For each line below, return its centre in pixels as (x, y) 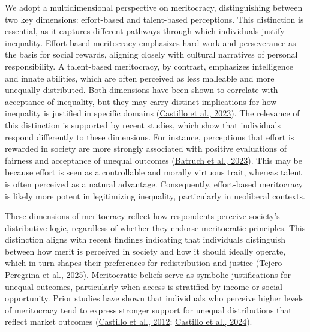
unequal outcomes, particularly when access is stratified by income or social (144, 286)
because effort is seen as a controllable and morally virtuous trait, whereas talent (154, 172)
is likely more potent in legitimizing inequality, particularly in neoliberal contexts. (155, 195)
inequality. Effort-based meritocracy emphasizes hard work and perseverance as (151, 42)
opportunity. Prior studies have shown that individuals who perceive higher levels (154, 298)
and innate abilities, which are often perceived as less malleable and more (140, 78)
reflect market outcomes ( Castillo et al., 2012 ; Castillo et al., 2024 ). (129, 321)
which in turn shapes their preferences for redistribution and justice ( (132, 263)
